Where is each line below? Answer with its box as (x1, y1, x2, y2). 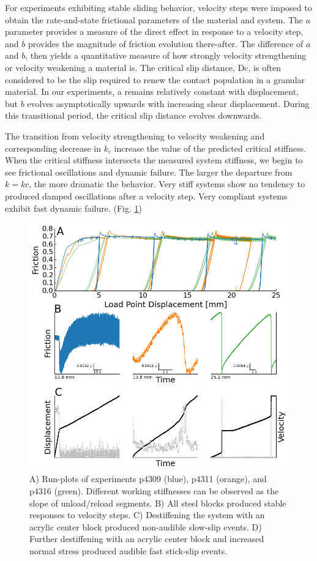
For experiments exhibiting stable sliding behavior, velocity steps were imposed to (5, 1, 312, 13)
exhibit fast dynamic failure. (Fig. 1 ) (5, 201, 142, 214)
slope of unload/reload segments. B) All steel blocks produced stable (29, 496, 286, 509)
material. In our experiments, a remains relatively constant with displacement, (5, 85, 299, 98)
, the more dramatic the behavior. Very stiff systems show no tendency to (29, 177, 305, 190)
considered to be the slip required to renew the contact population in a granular (5, 73, 305, 86)
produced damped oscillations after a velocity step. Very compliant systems (5, 189, 288, 202)
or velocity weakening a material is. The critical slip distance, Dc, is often (5, 61, 281, 73)
